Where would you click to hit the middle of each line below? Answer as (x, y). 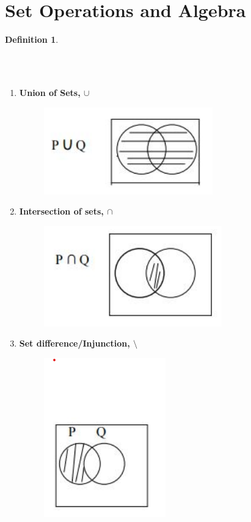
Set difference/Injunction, (75, 343)
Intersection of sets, (61, 211)
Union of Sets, (50, 92)
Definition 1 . (32, 39)
